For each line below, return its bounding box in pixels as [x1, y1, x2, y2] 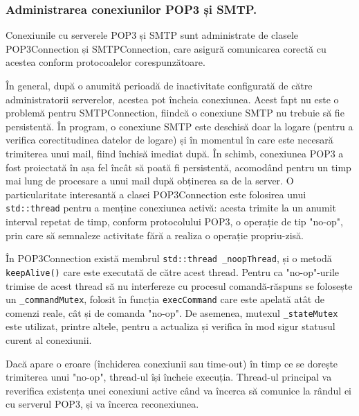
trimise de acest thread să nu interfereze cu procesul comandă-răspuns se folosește [6, 278, 353, 293]
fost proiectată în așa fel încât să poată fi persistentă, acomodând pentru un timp [6, 159, 351, 174]
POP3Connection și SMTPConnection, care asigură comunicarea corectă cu [6, 41, 326, 55]
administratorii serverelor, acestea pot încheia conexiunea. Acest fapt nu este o [6, 92, 339, 106]
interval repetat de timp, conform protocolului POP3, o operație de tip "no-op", [6, 214, 343, 228]
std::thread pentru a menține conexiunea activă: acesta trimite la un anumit [6, 200, 336, 215]
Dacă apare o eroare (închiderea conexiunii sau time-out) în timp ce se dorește [6, 356, 338, 370]
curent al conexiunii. [6, 333, 92, 347]
